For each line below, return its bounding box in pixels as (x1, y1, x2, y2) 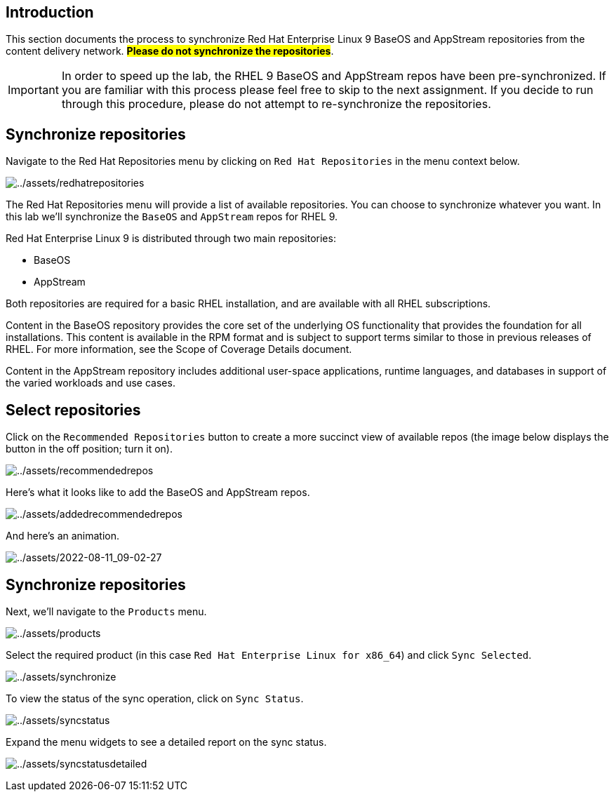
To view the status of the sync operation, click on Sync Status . (6, 692, 304, 704)
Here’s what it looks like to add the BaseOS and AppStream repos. (6, 486, 310, 499)
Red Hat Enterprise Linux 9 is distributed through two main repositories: (6, 232, 336, 245)
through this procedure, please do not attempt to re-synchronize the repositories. (61, 97, 491, 112)
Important (8, 83, 59, 98)
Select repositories (6, 401, 141, 419)
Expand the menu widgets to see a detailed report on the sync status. (6, 735, 327, 748)
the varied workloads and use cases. (6, 377, 175, 389)
